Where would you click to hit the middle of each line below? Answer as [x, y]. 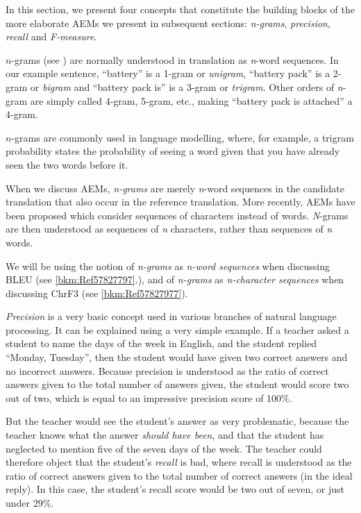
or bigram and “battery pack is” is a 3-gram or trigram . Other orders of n [186, 86]
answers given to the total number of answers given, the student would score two [177, 384]
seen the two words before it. [67, 164]
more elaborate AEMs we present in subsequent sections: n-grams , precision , [168, 23]
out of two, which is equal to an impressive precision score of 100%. [149, 397]
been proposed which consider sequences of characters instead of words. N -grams [177, 215]
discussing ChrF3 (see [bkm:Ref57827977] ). [97, 293]
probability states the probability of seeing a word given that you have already [173, 151]
